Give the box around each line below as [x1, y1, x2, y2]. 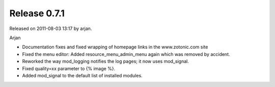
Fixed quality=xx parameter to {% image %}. [22, 65, 116, 71]
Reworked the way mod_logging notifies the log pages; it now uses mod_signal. [22, 59, 189, 65]
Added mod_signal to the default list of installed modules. [22, 72, 143, 78]
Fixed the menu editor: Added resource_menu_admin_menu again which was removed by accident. [22, 51, 230, 57]
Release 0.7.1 [9, 8, 65, 19]
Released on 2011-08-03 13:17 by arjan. [9, 25, 92, 32]
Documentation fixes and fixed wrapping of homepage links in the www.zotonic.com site [22, 44, 208, 50]
